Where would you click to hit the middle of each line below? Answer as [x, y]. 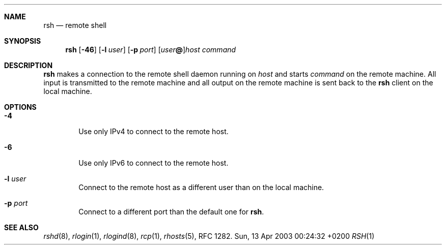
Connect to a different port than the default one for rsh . [171, 212]
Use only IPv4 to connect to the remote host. [154, 131]
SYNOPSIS [23, 41]
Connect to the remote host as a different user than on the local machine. [201, 187]
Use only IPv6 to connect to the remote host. [154, 163]
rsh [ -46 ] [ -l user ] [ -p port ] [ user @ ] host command [151, 50]
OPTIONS [20, 107]
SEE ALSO [21, 227]
